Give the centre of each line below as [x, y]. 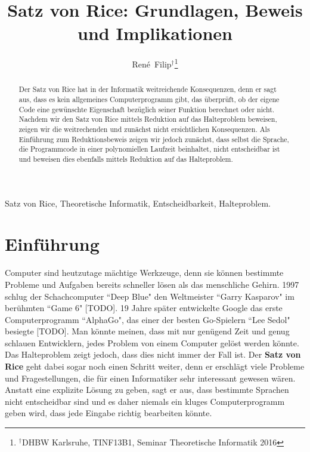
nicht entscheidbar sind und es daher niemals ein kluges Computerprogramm [145, 401]
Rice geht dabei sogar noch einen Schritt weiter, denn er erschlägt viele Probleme [155, 366]
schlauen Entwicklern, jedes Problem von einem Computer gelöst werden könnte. [152, 342]
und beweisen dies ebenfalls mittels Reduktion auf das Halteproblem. [126, 159]
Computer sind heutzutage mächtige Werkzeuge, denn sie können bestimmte [144, 273]
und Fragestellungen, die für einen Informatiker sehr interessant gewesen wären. [150, 378]
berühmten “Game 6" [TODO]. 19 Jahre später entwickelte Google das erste [144, 308]
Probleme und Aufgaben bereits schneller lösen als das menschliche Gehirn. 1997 [152, 284]
